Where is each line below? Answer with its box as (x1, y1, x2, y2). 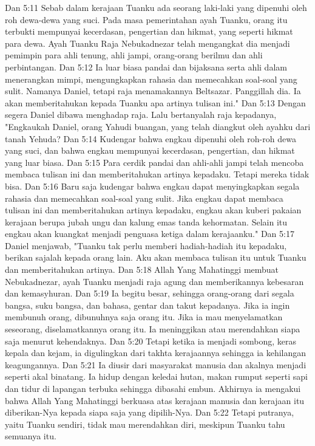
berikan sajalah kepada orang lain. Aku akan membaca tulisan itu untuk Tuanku (5, 251, 307, 264)
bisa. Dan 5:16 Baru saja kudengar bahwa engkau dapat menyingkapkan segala (5, 179, 300, 192)
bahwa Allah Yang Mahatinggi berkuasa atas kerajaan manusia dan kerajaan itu (5, 394, 305, 407)
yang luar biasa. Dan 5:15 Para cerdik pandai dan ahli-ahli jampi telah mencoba (5, 156, 304, 168)
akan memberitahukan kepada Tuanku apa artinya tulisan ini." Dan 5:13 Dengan (5, 96, 306, 109)
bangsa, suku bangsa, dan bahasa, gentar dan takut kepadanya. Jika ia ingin (5, 298, 290, 311)
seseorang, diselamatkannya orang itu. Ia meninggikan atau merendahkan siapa (5, 323, 300, 335)
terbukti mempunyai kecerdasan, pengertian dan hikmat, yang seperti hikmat (5, 25, 293, 38)
